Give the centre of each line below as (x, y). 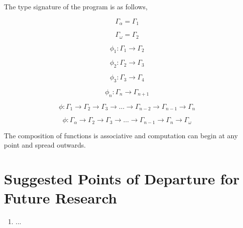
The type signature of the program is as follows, (76, 6)
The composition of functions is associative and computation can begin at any (121, 135)
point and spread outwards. (45, 145)
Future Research (61, 198)
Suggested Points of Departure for (122, 178)
